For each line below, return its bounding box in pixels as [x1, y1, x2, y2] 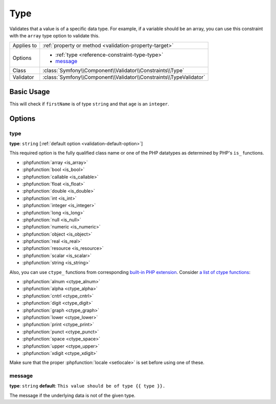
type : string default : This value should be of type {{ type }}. [9, 383, 166, 389]
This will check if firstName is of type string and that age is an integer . [9, 100, 170, 107]
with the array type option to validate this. [9, 32, 100, 38]
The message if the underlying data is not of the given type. [9, 392, 135, 398]
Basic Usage [9, 87, 50, 96]
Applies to [12, 42, 37, 49]
